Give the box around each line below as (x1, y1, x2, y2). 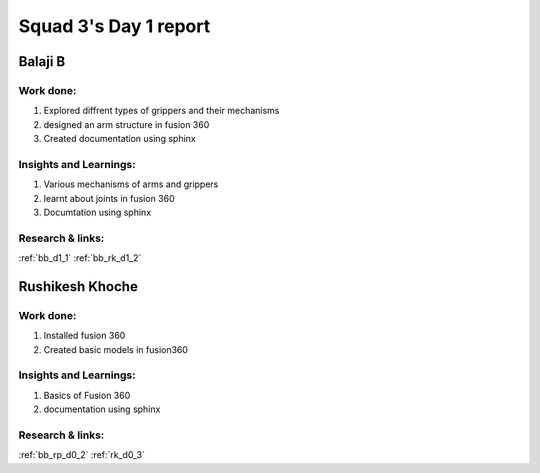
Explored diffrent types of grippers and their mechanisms (43, 105, 280, 117)
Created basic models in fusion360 (43, 343, 189, 355)
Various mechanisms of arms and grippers (43, 178, 219, 190)
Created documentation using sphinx (43, 133, 196, 145)
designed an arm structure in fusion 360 (43, 118, 210, 130)
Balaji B (18, 53, 66, 70)
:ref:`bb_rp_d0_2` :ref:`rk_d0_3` (18, 449, 145, 461)
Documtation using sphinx (43, 206, 152, 219)
